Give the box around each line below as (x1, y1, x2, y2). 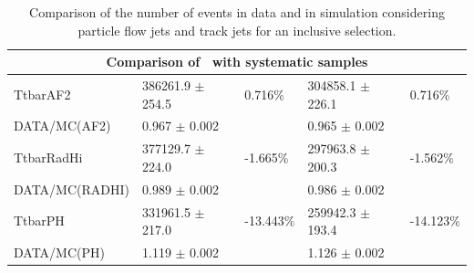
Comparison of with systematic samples (106, 52, 368, 71)
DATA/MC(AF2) (14, 116, 111, 135)
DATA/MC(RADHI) (14, 179, 129, 198)
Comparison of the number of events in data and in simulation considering (29, 3, 445, 21)
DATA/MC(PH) (14, 243, 105, 262)
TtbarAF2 (14, 84, 71, 103)
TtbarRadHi (14, 148, 83, 167)
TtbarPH (14, 211, 65, 230)
